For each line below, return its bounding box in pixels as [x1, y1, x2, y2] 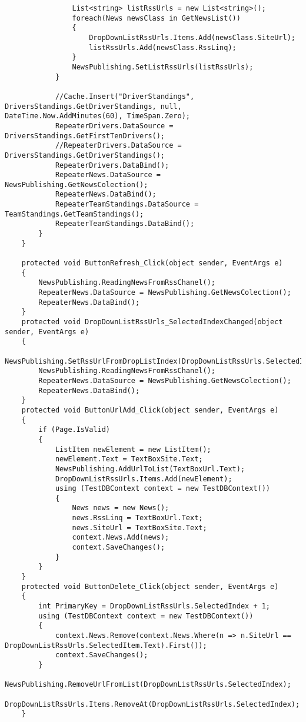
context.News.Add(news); [72, 533, 169, 542]
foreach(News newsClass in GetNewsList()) [72, 14, 241, 22]
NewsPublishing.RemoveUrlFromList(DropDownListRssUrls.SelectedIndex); [5, 680, 291, 689]
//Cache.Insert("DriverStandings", [55, 92, 195, 101]
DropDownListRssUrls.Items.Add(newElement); [55, 474, 232, 483]
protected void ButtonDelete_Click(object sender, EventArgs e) [21, 582, 279, 591]
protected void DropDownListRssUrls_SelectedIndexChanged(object [21, 318, 283, 326]
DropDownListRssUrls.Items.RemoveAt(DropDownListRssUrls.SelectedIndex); [5, 700, 300, 708]
